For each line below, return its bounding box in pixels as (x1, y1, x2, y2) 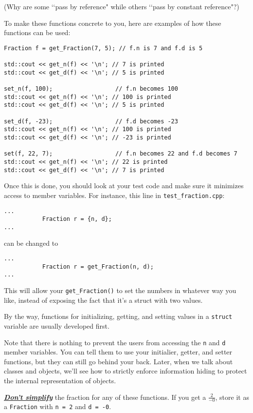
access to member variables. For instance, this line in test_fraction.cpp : (4, 190, 225, 200)
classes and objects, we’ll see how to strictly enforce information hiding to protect (4, 366, 247, 376)
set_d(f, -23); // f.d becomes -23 (4, 118, 178, 125)
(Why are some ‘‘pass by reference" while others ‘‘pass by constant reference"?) (4, 1, 239, 11)
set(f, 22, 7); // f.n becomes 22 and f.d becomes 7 (4, 150, 237, 157)
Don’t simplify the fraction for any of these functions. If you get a (4, 392, 206, 402)
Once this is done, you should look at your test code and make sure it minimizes (4, 180, 244, 191)
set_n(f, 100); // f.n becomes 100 (4, 85, 178, 93)
